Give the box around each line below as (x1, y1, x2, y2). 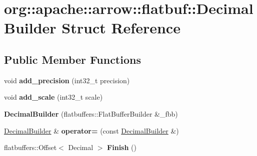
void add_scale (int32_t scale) (4, 92, 103, 102)
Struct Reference (61, 17, 180, 38)
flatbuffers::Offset (4, 142, 57, 153)
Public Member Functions (4, 51, 141, 67)
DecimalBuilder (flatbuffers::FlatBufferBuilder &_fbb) (4, 108, 178, 119)
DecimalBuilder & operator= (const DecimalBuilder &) (4, 125, 179, 136)
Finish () (107, 142, 136, 153)
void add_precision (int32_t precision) (4, 75, 130, 85)
